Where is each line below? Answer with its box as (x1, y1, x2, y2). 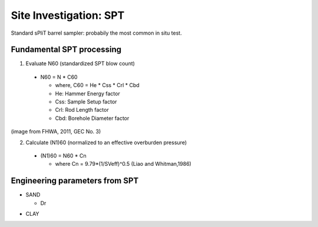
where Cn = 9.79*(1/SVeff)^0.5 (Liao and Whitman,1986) (55, 161, 191, 168)
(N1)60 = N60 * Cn (40, 152, 87, 159)
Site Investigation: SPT (11, 9, 125, 22)
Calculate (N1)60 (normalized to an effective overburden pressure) (25, 139, 187, 146)
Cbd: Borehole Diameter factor (55, 115, 130, 122)
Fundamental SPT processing (11, 45, 122, 55)
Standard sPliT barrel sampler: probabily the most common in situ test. (11, 29, 182, 36)
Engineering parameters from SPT (11, 176, 139, 186)
